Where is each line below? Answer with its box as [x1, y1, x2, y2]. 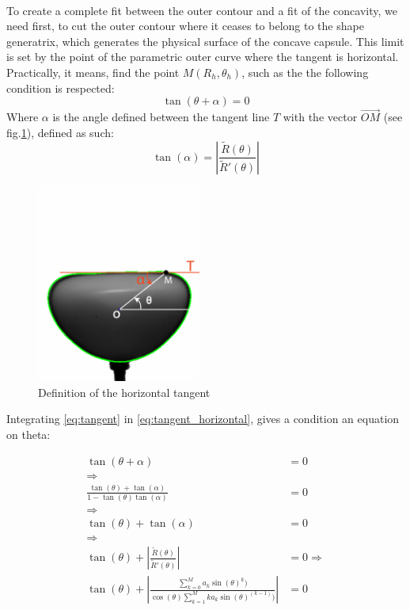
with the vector [283, 109, 358, 125]
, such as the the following [241, 63, 369, 80]
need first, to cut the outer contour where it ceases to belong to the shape [6, 17, 364, 34]
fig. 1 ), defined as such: [6, 124, 114, 140]
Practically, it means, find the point [6, 63, 180, 80]
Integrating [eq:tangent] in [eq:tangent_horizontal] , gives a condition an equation [6, 410, 400, 427]
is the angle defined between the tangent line [52, 109, 270, 125]
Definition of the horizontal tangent [38, 383, 211, 400]
